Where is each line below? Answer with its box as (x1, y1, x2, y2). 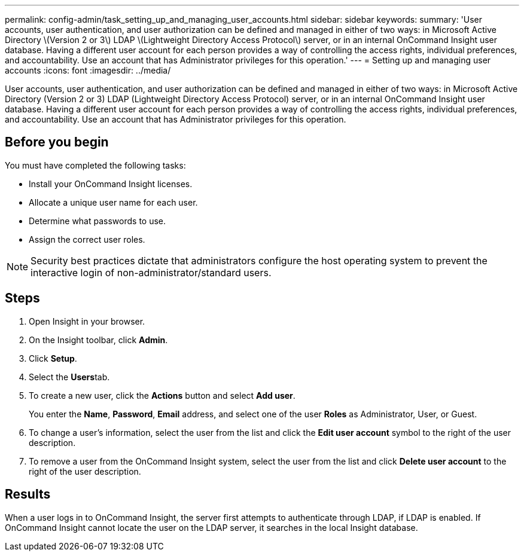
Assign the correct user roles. (29, 234, 145, 245)
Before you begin (5, 135, 109, 150)
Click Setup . (29, 353, 77, 363)
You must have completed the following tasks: (5, 160, 186, 170)
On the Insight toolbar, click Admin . (29, 334, 168, 345)
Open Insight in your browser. (29, 316, 145, 326)
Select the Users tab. (29, 371, 110, 382)
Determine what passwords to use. (29, 215, 166, 226)
